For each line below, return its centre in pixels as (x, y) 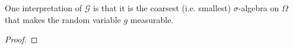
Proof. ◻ (21, 39)
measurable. (152, 19)
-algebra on (259, 8)
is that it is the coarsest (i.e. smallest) (162, 8)
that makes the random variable (63, 19)
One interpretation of (43, 8)
